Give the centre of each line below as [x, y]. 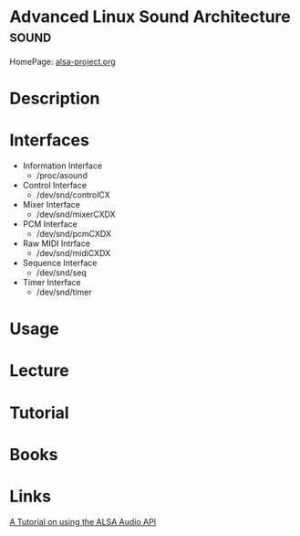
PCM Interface [50, 224]
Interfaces [49, 140]
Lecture [40, 371]
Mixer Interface [51, 205]
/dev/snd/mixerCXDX [76, 214]
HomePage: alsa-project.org [62, 61]
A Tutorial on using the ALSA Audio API [83, 521]
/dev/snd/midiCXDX [73, 253]
